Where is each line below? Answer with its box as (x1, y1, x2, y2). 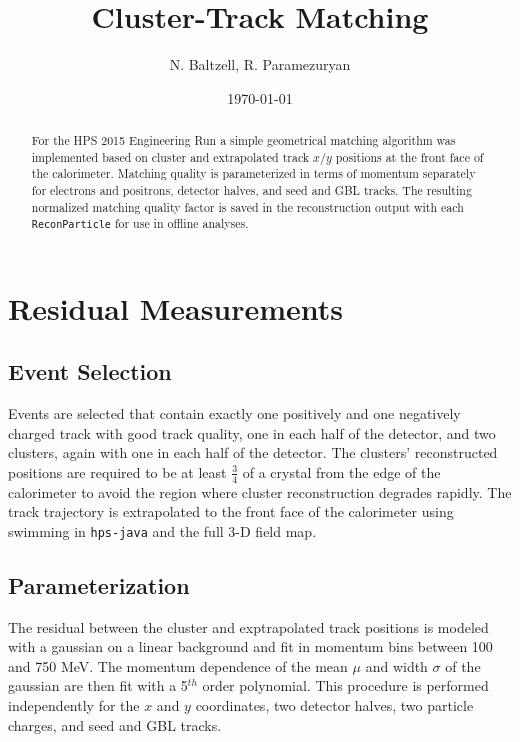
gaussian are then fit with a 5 (8, 675, 188, 696)
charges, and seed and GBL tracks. (8, 714, 222, 735)
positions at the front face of (335, 148, 484, 165)
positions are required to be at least (8, 461, 227, 482)
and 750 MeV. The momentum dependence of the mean (8, 655, 348, 676)
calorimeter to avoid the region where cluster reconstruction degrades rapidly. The (8, 481, 512, 502)
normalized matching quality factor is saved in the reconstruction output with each (31, 198, 464, 215)
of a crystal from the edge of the (242, 461, 441, 482)
